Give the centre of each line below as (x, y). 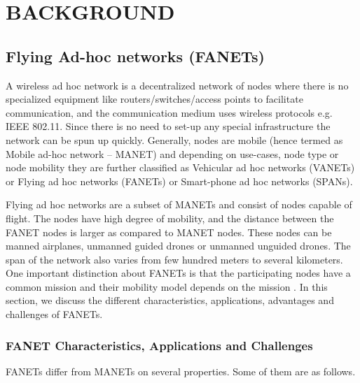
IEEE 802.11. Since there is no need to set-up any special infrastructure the (168, 126)
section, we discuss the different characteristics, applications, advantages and (170, 300)
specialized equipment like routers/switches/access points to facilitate (154, 99)
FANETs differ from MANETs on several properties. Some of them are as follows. (181, 371)
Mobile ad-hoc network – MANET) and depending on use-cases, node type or (172, 153)
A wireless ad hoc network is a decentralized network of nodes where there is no (177, 85)
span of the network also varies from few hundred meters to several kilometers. (174, 259)
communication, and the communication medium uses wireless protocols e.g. (169, 112)
